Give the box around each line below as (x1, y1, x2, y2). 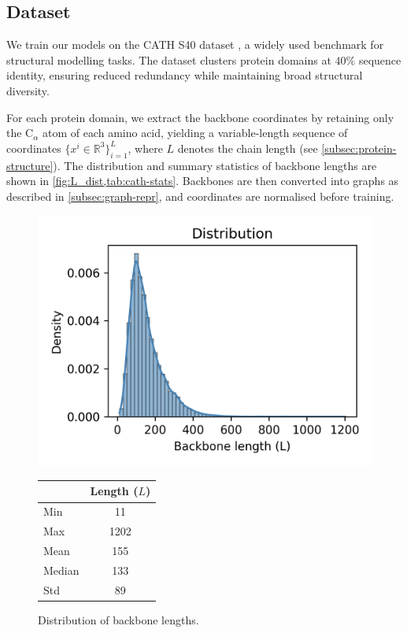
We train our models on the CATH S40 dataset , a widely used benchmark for (6, 36, 384, 53)
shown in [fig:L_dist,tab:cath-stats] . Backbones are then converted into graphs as (6, 172, 399, 189)
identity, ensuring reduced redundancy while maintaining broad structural (6, 67, 363, 83)
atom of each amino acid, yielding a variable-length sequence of (42, 124, 348, 141)
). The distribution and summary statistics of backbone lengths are (53, 157, 377, 173)
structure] (6, 157, 54, 173)
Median (43, 561, 80, 578)
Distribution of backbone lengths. (38, 611, 199, 627)
